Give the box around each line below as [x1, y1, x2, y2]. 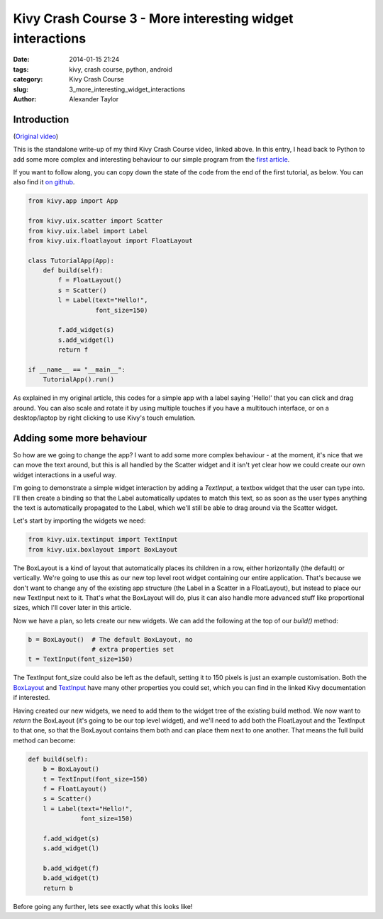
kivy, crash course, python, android [69, 65, 173, 74]
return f [57, 346, 89, 354]
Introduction [13, 113, 70, 126]
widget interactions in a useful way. [13, 470, 117, 479]
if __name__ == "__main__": [28, 366, 126, 374]
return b [43, 884, 74, 892]
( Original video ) [13, 132, 59, 140]
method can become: [13, 736, 76, 745]
